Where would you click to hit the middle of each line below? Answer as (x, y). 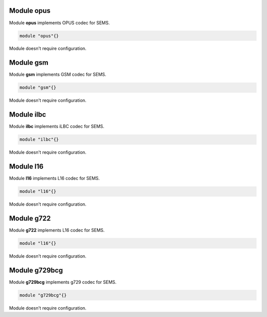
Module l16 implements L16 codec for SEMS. (54, 179)
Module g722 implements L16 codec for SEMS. (57, 230)
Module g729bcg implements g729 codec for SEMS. (63, 282)
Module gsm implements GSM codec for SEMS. (58, 75)
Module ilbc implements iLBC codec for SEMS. (57, 127)
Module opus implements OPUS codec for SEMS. (60, 23)
